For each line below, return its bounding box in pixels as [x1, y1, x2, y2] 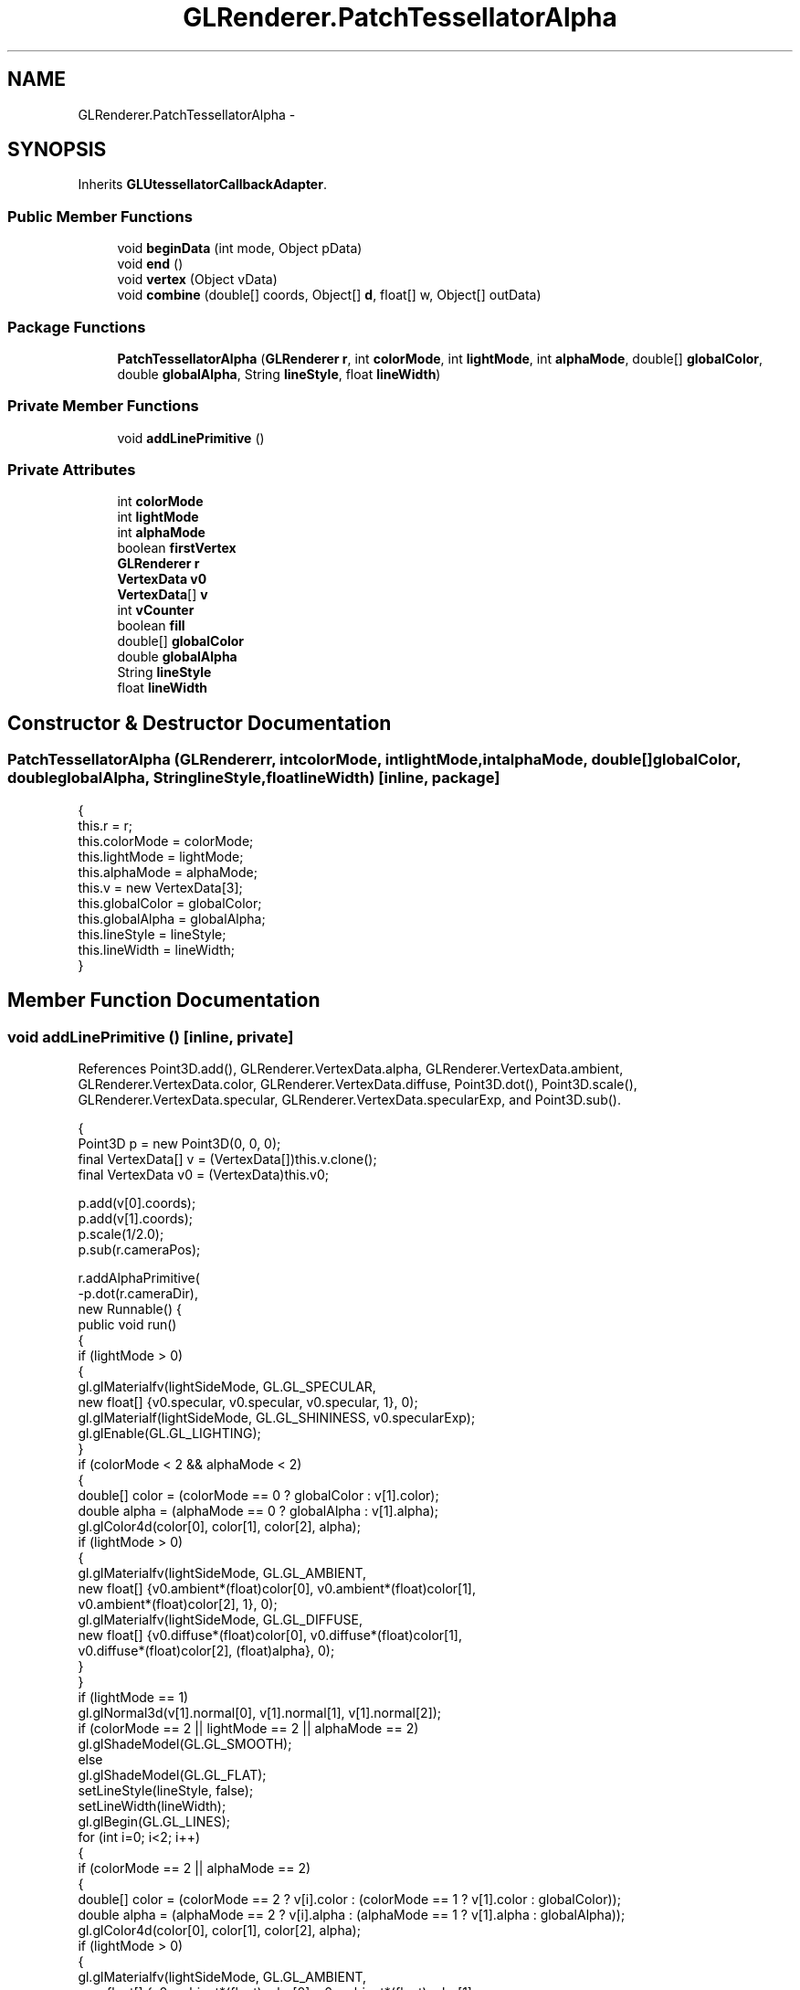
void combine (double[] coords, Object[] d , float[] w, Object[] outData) [117, 287, 542, 303]
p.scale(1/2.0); [78, 1225, 164, 1242]
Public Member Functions [7, 206, 193, 226]
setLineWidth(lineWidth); [78, 1797, 226, 1814]
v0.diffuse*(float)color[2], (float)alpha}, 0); [78, 1642, 335, 1658]
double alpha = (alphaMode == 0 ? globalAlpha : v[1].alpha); [78, 1502, 439, 1519]
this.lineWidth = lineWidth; [78, 941, 236, 958]
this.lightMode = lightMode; [78, 848, 244, 864]
